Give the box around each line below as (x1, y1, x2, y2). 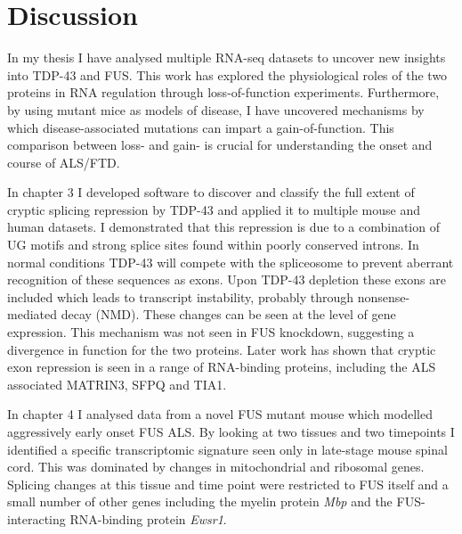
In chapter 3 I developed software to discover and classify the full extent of (7, 183, 415, 201)
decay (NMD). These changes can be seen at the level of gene (61, 305, 396, 324)
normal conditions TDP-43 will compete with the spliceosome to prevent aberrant (7, 252, 454, 271)
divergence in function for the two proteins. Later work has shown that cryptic (7, 340, 436, 358)
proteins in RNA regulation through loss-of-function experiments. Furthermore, (7, 83, 440, 102)
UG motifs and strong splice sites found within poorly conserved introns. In (7, 235, 419, 254)
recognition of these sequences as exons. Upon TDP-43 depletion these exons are (7, 270, 446, 289)
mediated (7, 305, 57, 324)
